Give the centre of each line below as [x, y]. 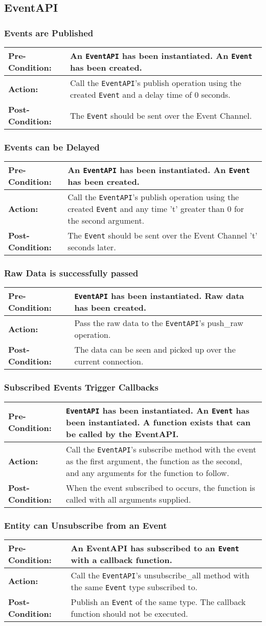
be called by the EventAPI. [122, 434]
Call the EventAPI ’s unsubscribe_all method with [160, 575]
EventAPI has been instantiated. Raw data [159, 296]
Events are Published [49, 33]
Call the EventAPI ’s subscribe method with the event [161, 449]
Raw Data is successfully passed [71, 273]
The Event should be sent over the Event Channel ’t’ [163, 235]
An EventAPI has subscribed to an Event [155, 548]
